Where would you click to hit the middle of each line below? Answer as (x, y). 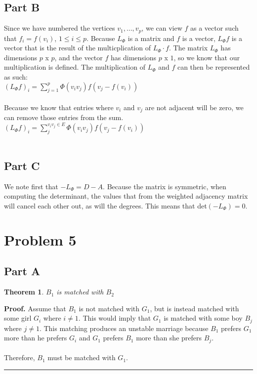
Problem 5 (40, 239)
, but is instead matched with (194, 308)
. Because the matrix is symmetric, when (165, 186)
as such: (16, 77)
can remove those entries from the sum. (64, 117)
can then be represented (214, 67)
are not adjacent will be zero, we (194, 107)
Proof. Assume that (35, 308)
